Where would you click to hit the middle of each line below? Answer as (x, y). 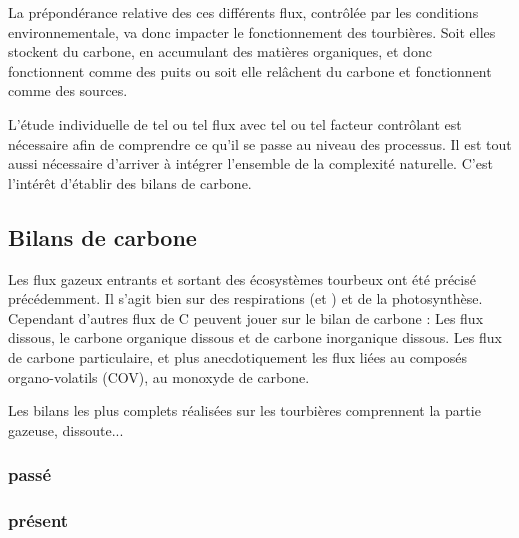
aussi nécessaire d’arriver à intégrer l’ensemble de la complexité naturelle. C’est (250, 163)
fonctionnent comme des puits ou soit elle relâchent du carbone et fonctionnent (250, 70)
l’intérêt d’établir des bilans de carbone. (130, 182)
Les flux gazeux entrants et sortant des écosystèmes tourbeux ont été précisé (242, 278)
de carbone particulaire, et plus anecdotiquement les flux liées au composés (237, 356)
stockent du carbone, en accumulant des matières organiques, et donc (220, 51)
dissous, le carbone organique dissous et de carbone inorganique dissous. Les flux (255, 337)
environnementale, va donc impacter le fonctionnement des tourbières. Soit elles (252, 31)
